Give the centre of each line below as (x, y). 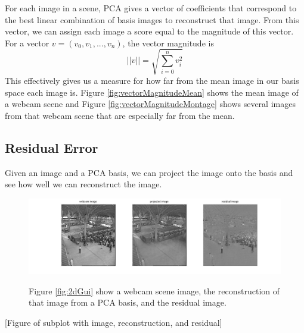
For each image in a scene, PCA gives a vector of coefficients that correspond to (151, 8)
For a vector (27, 43)
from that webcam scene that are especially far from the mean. (120, 115)
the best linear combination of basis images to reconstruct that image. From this (152, 19)
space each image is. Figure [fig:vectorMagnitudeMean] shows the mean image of (152, 92)
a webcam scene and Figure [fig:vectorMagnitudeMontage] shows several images (150, 104)
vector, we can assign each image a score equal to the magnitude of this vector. (149, 31)
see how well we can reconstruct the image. (83, 184)
